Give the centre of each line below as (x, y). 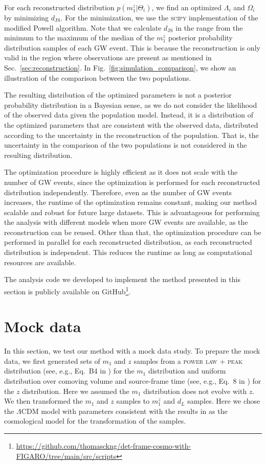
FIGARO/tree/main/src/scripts (66, 456)
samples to (133, 401)
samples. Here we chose (224, 401)
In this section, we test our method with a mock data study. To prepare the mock (132, 351)
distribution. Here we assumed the (76, 391)
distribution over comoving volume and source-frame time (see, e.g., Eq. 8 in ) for (133, 381)
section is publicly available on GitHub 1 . (68, 290)
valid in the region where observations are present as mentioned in (108, 57)
